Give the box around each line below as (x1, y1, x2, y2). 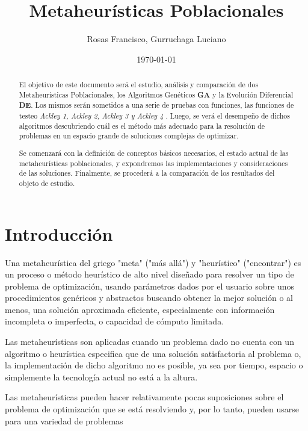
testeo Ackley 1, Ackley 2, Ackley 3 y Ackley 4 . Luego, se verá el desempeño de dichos (19, 111, 290, 121)
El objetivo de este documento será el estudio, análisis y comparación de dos (19, 79, 259, 90)
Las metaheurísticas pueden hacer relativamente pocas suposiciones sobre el (5, 391, 284, 403)
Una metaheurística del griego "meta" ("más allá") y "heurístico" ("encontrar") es (5, 256, 301, 268)
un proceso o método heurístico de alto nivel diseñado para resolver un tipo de (5, 268, 294, 281)
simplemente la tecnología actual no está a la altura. (5, 370, 198, 383)
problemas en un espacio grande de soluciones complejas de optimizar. (19, 131, 239, 141)
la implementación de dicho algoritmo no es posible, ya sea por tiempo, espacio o (5, 359, 303, 371)
